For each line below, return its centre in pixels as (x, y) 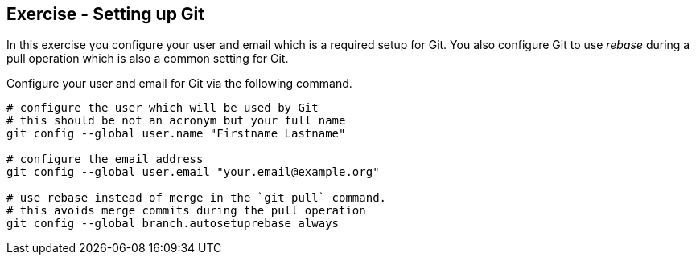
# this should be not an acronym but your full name (176, 121)
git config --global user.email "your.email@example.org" (193, 172)
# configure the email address (105, 159)
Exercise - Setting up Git (106, 14)
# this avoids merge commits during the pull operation (186, 211)
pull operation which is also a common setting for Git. (148, 59)
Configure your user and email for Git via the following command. (179, 84)
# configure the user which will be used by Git (163, 108)
